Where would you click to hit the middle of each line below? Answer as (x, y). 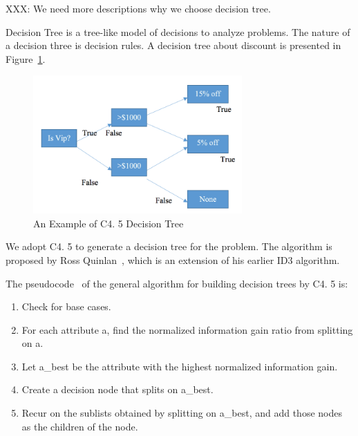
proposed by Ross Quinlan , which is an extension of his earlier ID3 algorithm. (173, 259)
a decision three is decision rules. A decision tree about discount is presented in (173, 45)
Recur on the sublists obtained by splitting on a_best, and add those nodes (182, 413)
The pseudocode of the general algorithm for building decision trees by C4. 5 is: (177, 283)
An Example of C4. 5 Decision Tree (109, 223)
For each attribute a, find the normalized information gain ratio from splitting (187, 329)
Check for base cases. (66, 306)
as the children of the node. (80, 426)
